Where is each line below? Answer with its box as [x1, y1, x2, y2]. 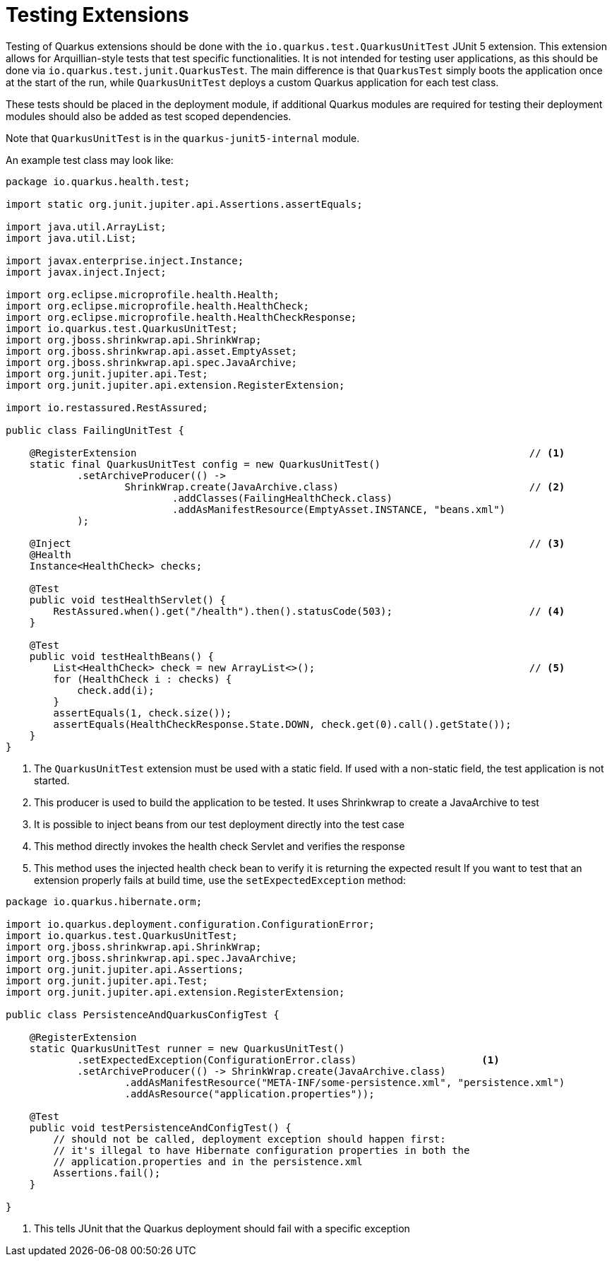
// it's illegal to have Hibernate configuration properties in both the [53, 1144, 470, 1156]
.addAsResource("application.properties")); [124, 1087, 375, 1099]
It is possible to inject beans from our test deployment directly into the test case [34, 818, 404, 830]
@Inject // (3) [29, 537, 565, 549]
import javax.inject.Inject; [6, 266, 167, 278]
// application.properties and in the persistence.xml [53, 1155, 363, 1167]
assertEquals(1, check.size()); [53, 707, 232, 719]
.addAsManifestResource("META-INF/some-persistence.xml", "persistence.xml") [124, 1076, 565, 1088]
